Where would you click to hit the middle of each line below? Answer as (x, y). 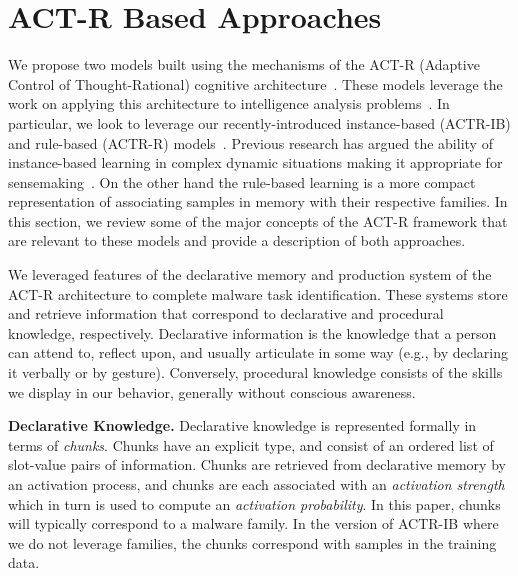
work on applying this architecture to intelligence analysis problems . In (229, 103)
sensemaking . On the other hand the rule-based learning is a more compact (242, 181)
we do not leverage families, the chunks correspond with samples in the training (252, 542)
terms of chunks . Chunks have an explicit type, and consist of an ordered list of (251, 444)
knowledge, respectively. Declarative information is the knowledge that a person (252, 332)
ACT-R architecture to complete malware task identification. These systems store (258, 293)
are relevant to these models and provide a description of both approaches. (237, 240)
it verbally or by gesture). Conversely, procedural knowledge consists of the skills (255, 372)
